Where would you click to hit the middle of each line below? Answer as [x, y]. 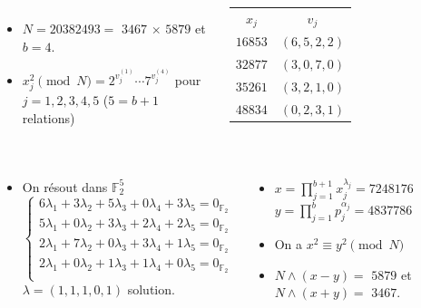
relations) [49, 118]
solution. [151, 289]
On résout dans [65, 186]
